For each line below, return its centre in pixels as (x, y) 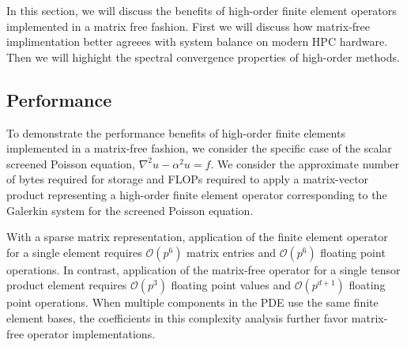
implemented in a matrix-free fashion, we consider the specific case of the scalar (199, 148)
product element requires (67, 285)
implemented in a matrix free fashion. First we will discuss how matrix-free (188, 26)
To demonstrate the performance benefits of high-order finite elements (176, 132)
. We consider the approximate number (305, 163)
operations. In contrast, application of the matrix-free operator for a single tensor (203, 269)
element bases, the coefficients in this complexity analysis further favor (177, 317)
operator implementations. (91, 333)
